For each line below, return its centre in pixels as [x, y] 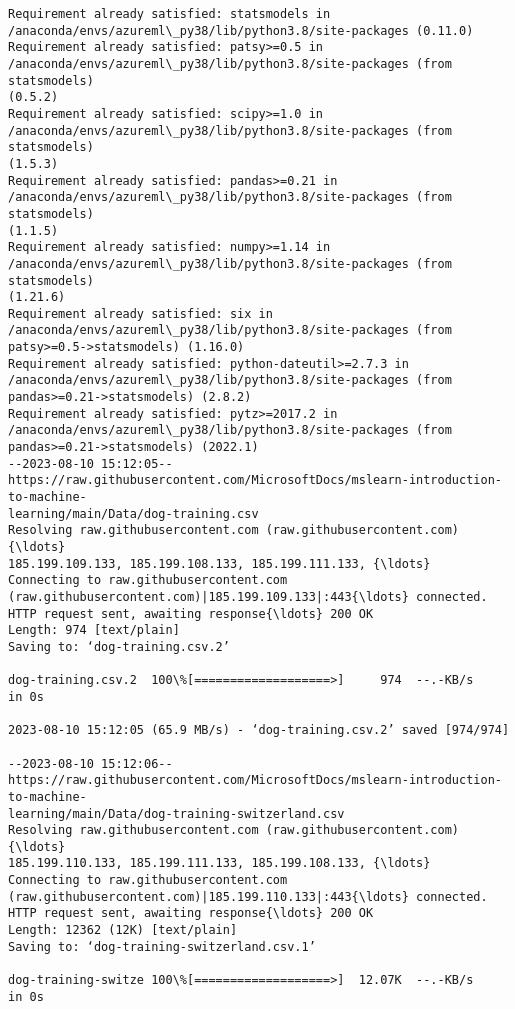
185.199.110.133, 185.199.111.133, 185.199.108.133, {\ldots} [219, 863]
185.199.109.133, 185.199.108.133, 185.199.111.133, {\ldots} [219, 563]
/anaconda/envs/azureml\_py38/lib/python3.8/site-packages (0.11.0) [241, 30]
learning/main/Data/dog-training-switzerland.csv [176, 813]
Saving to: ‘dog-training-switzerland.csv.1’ [162, 946]
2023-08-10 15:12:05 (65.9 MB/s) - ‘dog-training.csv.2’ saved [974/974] [259, 730]
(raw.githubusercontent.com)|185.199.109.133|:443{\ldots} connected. [248, 596]
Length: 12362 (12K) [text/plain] [123, 930]
